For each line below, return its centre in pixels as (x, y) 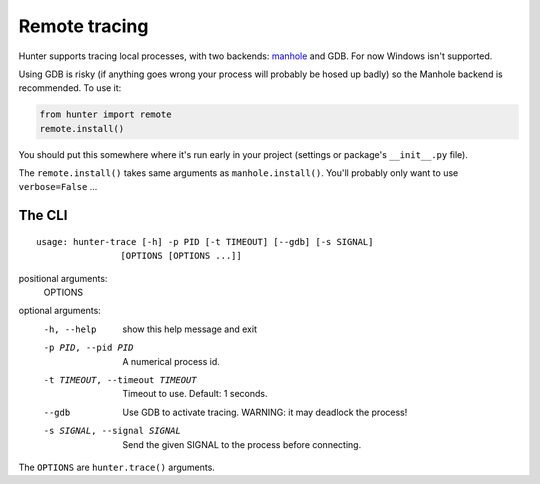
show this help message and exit (189, 329)
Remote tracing (83, 26)
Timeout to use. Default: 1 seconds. (195, 394)
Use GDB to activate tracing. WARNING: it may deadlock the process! (265, 412)
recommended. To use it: (70, 88)
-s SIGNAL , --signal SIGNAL (112, 431)
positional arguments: (63, 278)
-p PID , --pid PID (88, 348)
